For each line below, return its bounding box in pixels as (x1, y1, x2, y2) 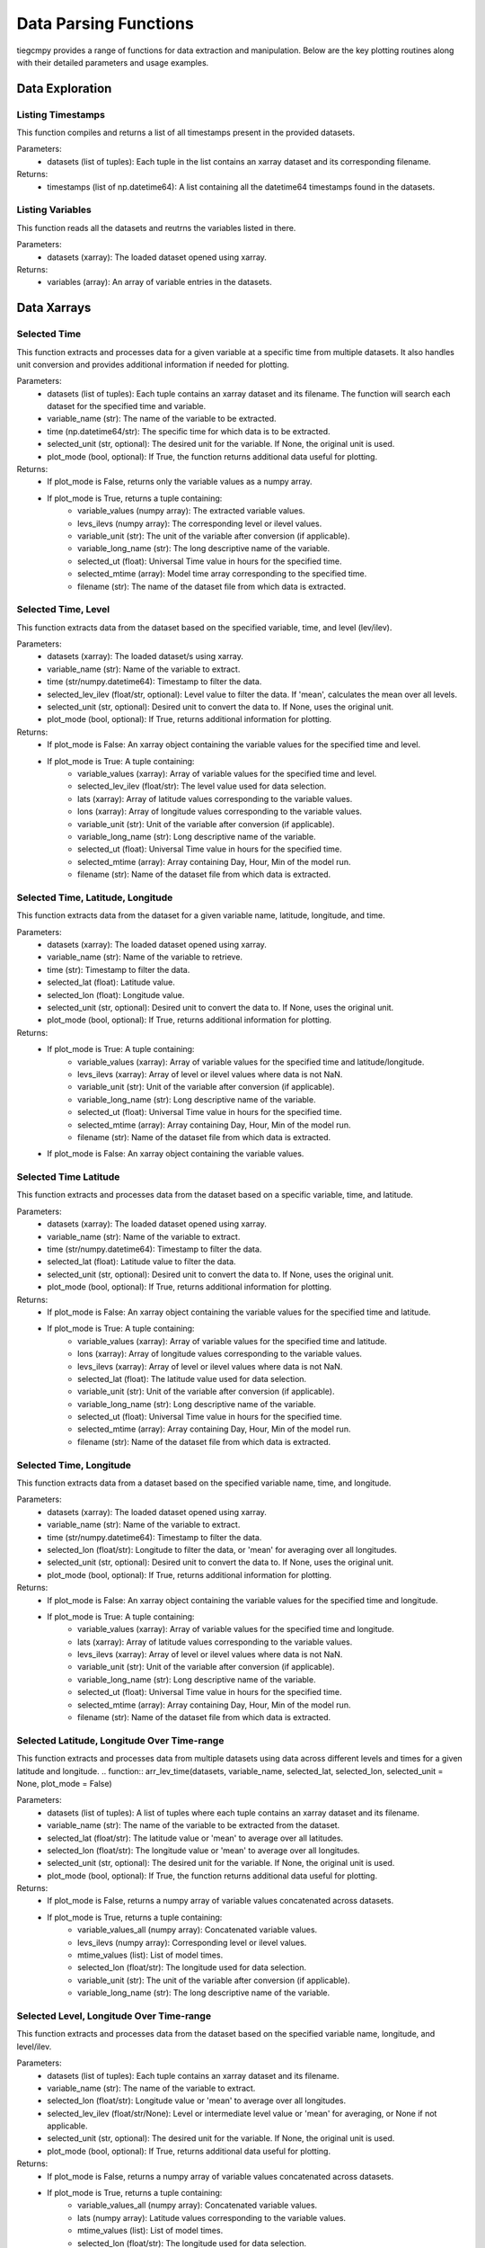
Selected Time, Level (16, 603, 110, 616)
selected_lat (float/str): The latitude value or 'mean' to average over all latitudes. (47, 1833, 344, 1843)
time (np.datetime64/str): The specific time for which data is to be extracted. (47, 425, 331, 436)
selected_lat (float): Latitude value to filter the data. (47, 1256, 237, 1267)
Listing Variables (16, 203, 92, 216)
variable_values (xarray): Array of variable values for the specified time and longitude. (77, 1624, 394, 1635)
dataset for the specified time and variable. (47, 401, 207, 412)
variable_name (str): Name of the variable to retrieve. (47, 951, 242, 962)
